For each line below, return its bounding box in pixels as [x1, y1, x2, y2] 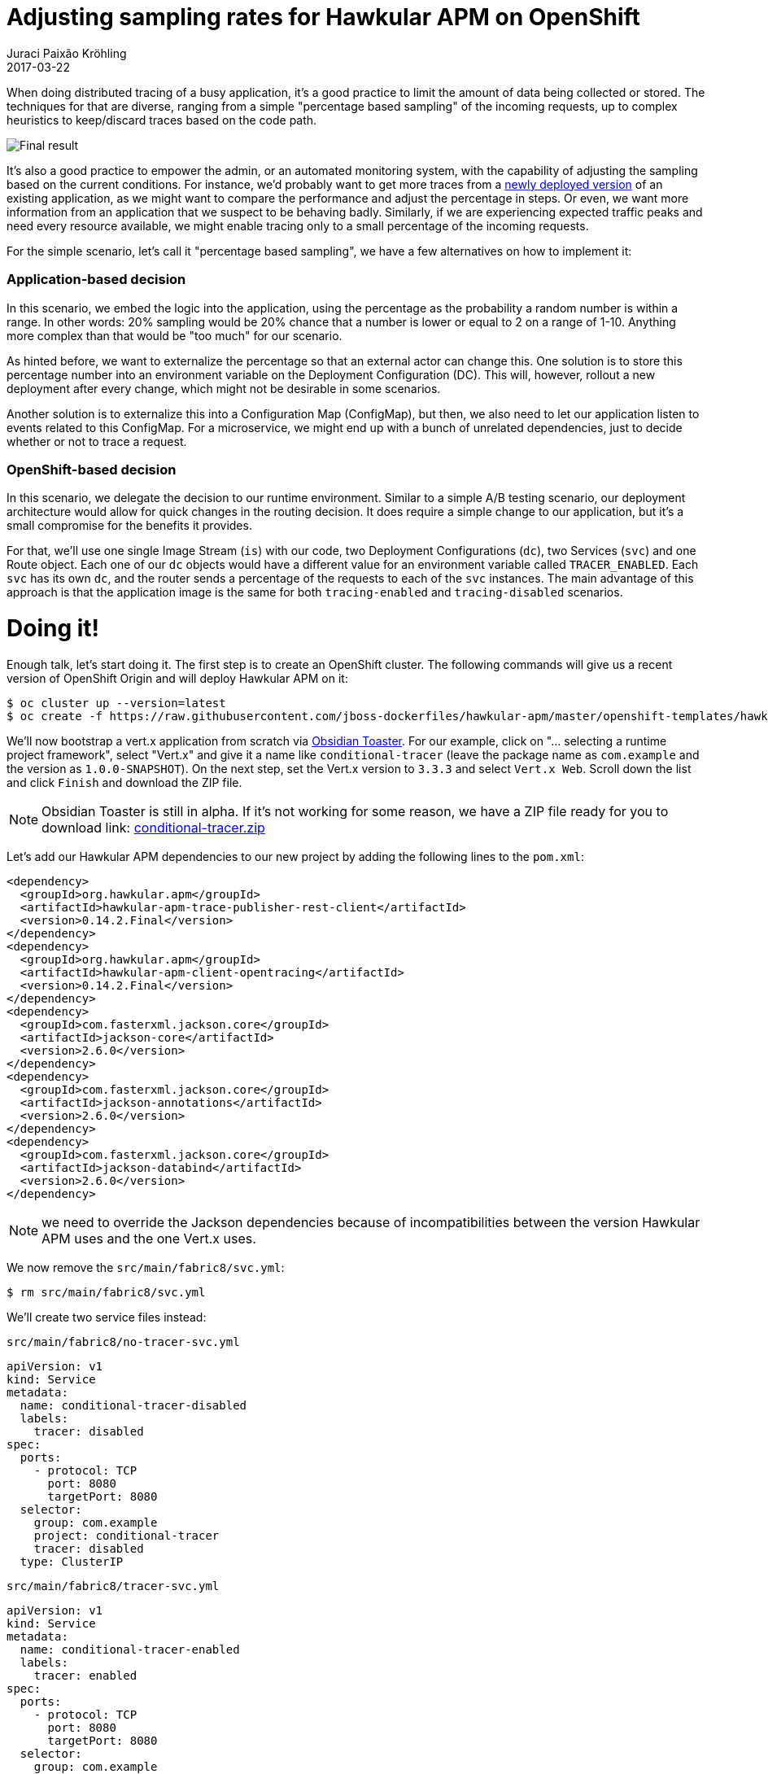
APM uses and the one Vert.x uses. [41, 1230, 256, 1247]
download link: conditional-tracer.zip [41, 819, 265, 836]
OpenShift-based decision [7, 461, 177, 478]
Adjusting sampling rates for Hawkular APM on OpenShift [7, 3, 640, 31]
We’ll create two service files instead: [7, 1309, 207, 1324]
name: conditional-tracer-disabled [20, 1398, 247, 1412]
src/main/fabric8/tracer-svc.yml [7, 1579, 220, 1593]
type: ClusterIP [20, 1554, 124, 1568]
